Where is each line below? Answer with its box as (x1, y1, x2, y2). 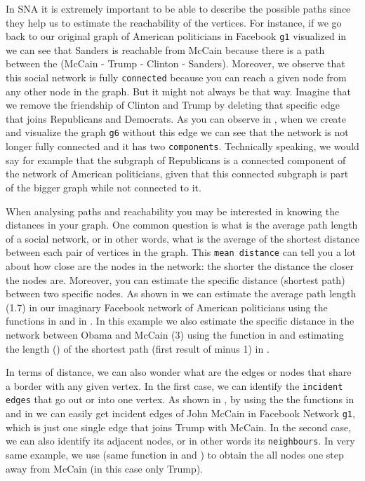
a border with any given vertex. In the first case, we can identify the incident (6, 378, 343, 393)
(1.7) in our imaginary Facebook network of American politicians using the (6, 299, 328, 314)
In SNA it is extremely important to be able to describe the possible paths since (6, 1, 351, 15)
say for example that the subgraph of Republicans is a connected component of (6, 152, 346, 167)
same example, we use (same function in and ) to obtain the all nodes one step (6, 447, 344, 461)
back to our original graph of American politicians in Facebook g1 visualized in (6, 29, 347, 43)
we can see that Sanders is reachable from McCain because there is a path (6, 42, 325, 57)
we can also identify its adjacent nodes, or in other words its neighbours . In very (6, 433, 355, 448)
